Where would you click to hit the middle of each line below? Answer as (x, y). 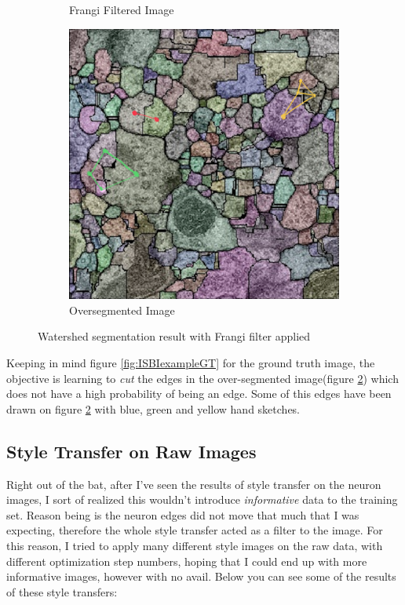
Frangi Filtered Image (122, 9)
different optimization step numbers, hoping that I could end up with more (187, 561)
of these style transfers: (62, 591)
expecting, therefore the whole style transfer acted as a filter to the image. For (195, 530)
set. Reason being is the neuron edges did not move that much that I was (183, 514)
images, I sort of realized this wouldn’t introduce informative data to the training (202, 499)
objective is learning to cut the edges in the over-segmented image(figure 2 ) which (202, 378)
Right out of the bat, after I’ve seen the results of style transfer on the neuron (194, 484)
